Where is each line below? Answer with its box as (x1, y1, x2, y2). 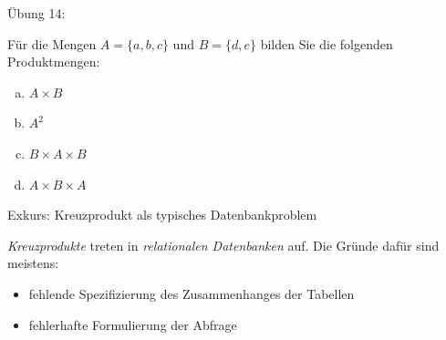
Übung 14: (7, 4, 66, 22)
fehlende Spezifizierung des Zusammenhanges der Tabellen (28, 283, 355, 303)
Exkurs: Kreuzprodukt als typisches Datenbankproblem (7, 205, 317, 224)
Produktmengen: (7, 52, 100, 71)
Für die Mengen (7, 34, 97, 53)
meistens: (7, 253, 59, 273)
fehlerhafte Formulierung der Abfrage (28, 314, 237, 334)
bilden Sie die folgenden (260, 34, 393, 53)
